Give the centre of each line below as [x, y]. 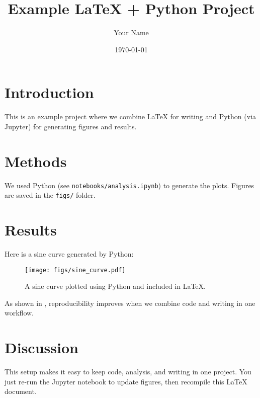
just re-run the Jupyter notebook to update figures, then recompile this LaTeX [126, 381]
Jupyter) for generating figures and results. [71, 126]
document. [21, 391]
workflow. [19, 313]
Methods [36, 161]
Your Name [131, 32]
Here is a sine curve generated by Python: [69, 254]
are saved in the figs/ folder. [50, 195]
